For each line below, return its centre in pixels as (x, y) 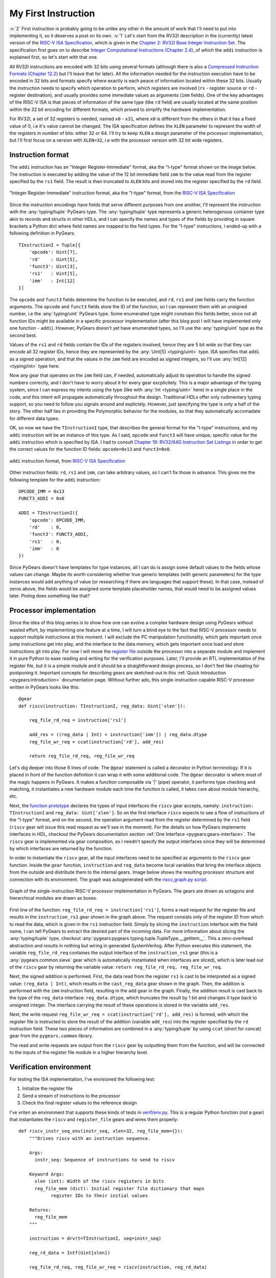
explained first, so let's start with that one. (54, 57)
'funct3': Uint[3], (53, 267)
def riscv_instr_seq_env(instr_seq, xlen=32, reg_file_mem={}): (101, 1131)
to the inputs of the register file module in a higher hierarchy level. (79, 1053)
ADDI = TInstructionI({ (48, 513)
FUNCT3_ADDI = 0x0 (42, 499)
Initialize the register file (48, 1088)
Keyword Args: (47, 1174)
